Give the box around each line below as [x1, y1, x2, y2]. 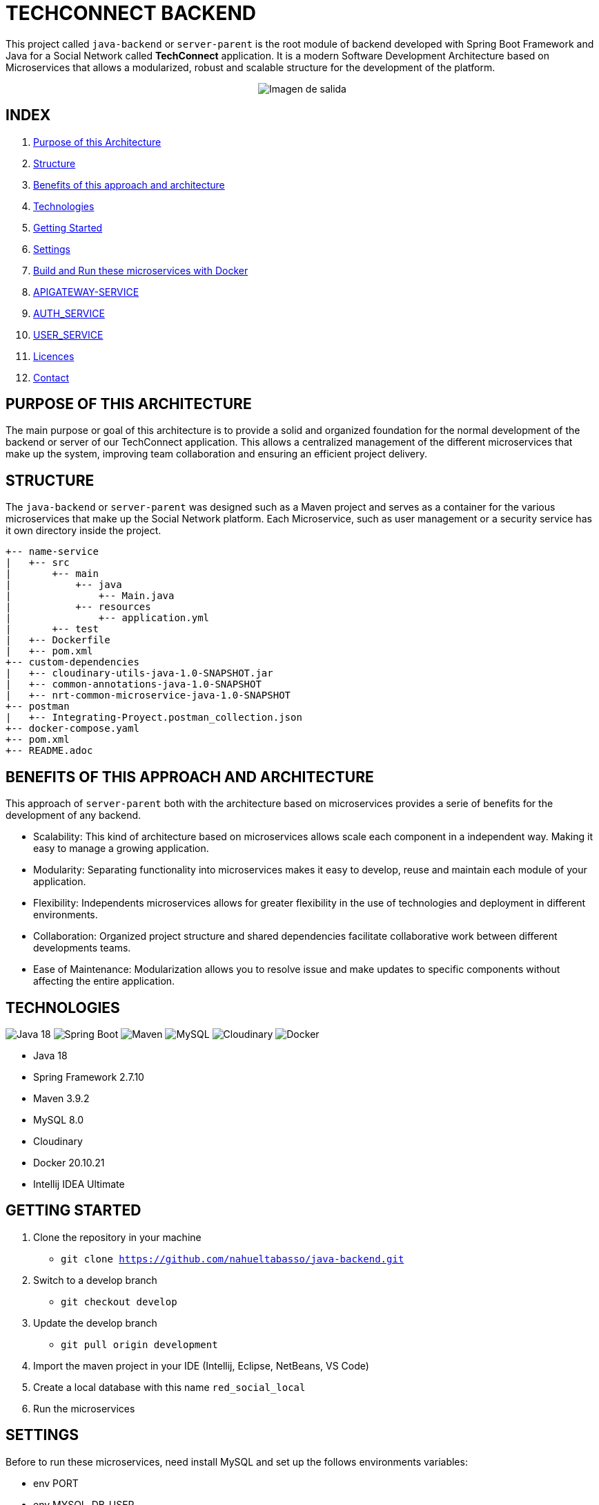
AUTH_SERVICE [33, 307, 105, 319]
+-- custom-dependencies [6, 656, 139, 668]
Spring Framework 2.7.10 [33, 1070, 144, 1083]
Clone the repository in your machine [33, 1231, 202, 1243]
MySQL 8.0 [33, 1113, 84, 1126]
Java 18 [33, 1049, 68, 1061]
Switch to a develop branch [33, 1274, 157, 1286]
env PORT [33, 1477, 79, 1489]
